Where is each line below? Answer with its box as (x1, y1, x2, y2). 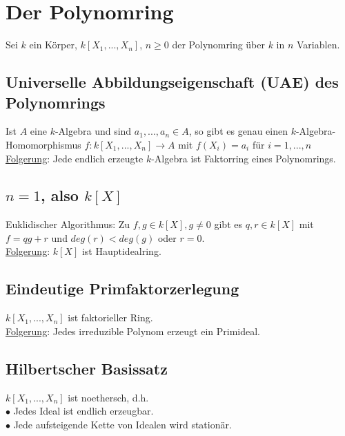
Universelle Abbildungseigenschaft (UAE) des (6, 71, 339, 93)
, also (41, 184, 79, 206)
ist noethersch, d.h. (68, 390, 149, 404)
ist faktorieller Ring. (68, 310, 153, 325)
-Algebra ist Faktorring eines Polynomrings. (151, 151, 336, 165)
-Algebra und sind (55, 124, 132, 138)
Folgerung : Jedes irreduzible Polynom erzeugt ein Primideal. (6, 323, 260, 338)
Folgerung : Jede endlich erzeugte (6, 151, 144, 165)
